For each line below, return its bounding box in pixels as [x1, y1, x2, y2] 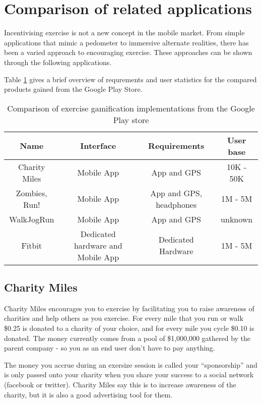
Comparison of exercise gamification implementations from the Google [7, 102, 255, 114]
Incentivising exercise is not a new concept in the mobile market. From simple [4, 27, 245, 38]
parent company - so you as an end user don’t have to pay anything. [4, 342, 215, 353]
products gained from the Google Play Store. [4, 84, 143, 94]
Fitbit [21, 239, 42, 251]
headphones [156, 198, 197, 210]
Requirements [148, 140, 205, 152]
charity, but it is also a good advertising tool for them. [4, 389, 173, 399]
